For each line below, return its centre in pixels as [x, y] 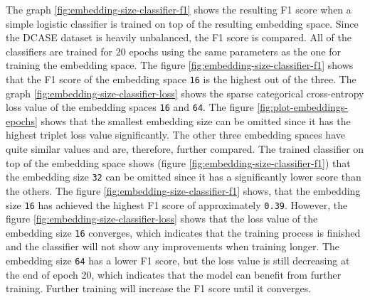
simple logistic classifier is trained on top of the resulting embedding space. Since [182, 23]
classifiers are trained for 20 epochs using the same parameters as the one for [174, 51]
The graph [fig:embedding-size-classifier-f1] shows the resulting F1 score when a [179, 9]
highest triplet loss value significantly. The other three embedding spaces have [175, 135]
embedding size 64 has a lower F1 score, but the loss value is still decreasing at [178, 260]
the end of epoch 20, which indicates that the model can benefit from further [174, 274]
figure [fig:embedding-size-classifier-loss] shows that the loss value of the [162, 219]
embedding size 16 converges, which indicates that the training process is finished [183, 232]
